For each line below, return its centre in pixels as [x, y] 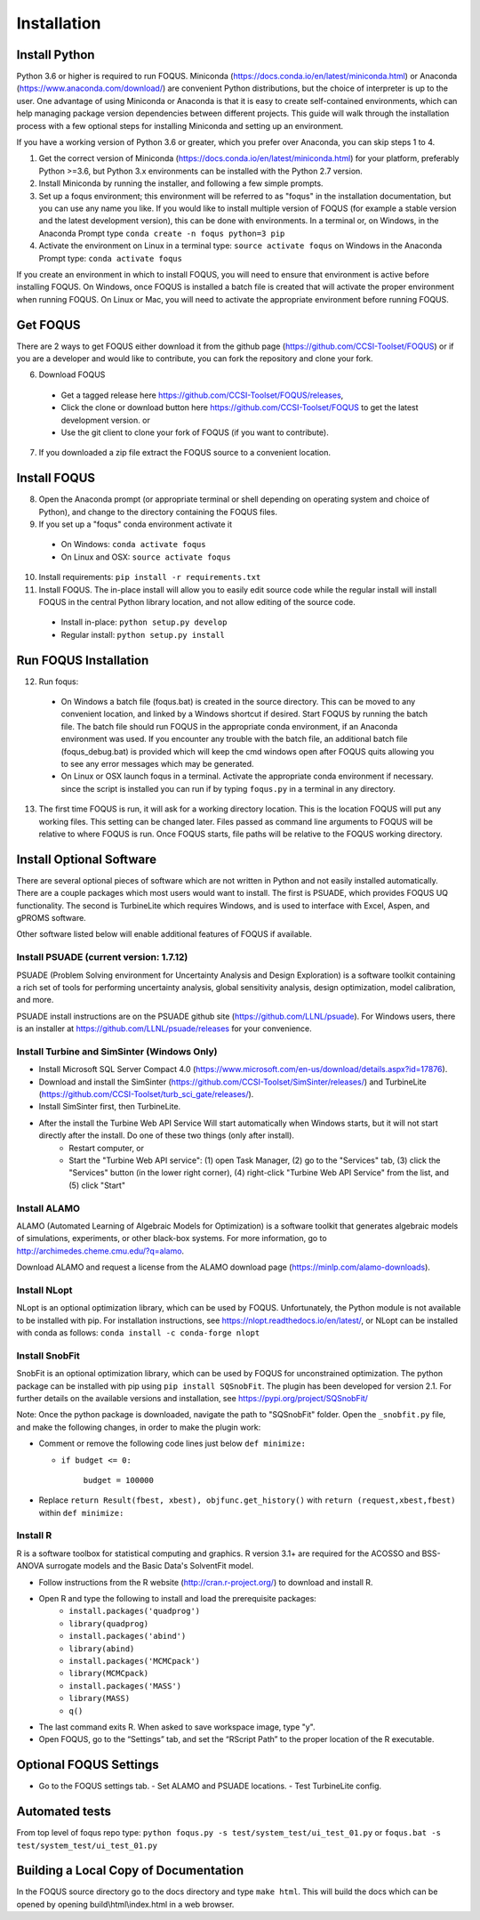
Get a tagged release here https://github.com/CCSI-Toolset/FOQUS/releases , [202, 395]
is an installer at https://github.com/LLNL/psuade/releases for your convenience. [164, 1029]
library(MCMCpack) [109, 1674]
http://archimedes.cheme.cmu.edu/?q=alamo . [100, 1251]
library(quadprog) [109, 1623]
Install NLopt [44, 1290]
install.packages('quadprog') [135, 1611]
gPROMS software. [51, 918]
